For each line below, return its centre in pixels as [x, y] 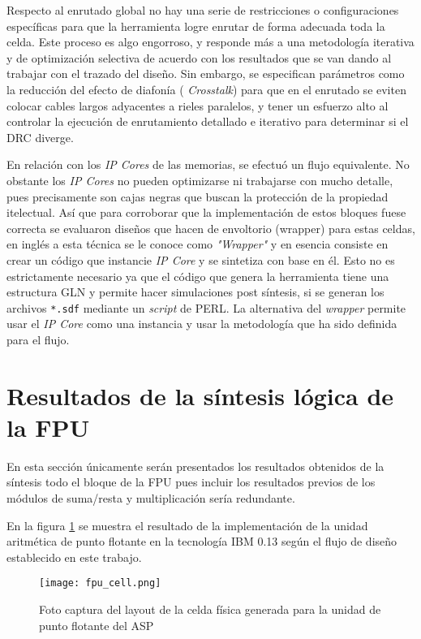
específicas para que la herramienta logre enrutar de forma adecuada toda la [196, 26]
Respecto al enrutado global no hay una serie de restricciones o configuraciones [203, 10]
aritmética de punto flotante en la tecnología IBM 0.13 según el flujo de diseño [202, 541]
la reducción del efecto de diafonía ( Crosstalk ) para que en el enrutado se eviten [206, 89]
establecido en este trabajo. [74, 557]
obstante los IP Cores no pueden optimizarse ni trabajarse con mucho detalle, [200, 180]
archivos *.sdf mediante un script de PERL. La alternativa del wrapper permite [206, 307]
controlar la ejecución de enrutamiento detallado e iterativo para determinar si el [208, 121]
